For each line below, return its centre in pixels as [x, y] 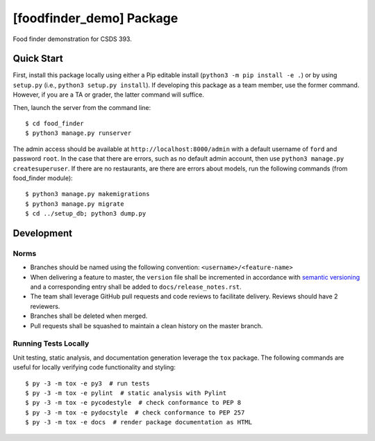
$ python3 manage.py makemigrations [87, 194]
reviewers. [45, 306]
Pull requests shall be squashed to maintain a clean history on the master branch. [147, 326]
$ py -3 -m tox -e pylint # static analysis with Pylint [126, 393]
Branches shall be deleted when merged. [89, 316]
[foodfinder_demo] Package [95, 18]
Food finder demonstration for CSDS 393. [72, 39]
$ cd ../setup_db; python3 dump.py [86, 214]
